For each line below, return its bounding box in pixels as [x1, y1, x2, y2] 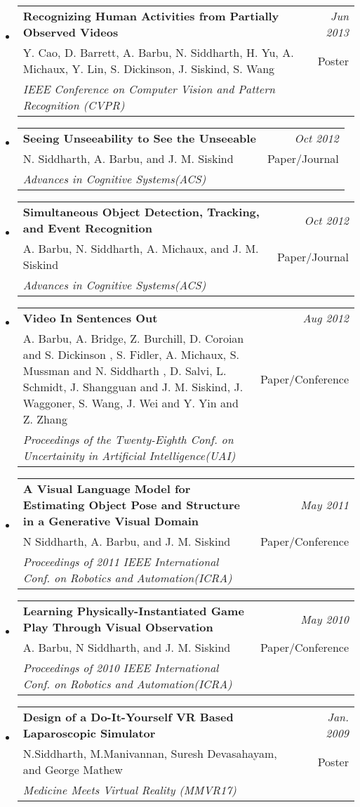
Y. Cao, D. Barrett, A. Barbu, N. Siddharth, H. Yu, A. [22, 44, 294, 60]
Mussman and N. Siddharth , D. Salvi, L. [22, 362, 227, 379]
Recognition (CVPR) [22, 97, 125, 113]
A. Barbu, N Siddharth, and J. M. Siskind [22, 639, 231, 655]
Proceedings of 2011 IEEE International [22, 553, 219, 570]
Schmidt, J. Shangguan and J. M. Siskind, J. [22, 379, 244, 395]
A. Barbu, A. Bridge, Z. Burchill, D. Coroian [22, 330, 244, 346]
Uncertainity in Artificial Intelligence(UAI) [22, 447, 236, 464]
